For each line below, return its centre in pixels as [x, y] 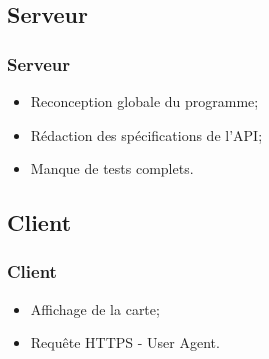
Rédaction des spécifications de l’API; [146, 134]
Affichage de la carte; [95, 308]
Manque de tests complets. [112, 168]
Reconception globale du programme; [144, 101]
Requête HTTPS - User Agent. [125, 342]
